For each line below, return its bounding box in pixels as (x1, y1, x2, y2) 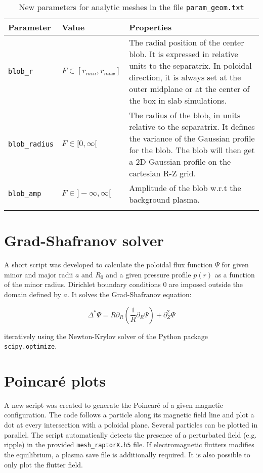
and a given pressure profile (106, 269, 191, 279)
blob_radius (8, 140, 54, 148)
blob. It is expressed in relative (129, 48, 238, 60)
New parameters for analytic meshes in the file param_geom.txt (19, 1, 244, 13)
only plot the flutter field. (4, 459, 83, 469)
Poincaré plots (4, 370, 106, 391)
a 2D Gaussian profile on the (129, 156, 231, 167)
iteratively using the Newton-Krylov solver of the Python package (4, 330, 208, 341)
